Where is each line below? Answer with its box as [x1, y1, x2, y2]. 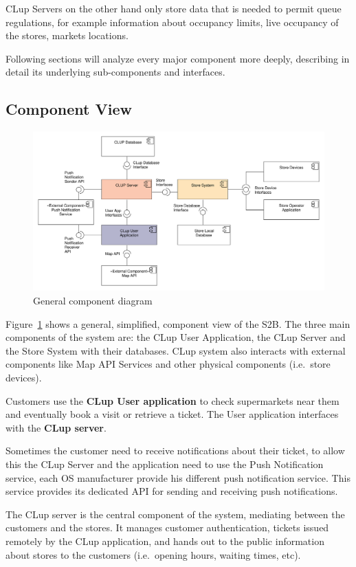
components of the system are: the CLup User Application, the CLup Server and [5, 330, 346, 344]
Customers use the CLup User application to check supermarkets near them [5, 393, 340, 408]
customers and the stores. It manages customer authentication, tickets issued [5, 520, 329, 535]
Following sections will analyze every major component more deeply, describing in [5, 51, 350, 65]
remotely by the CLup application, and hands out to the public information [5, 533, 324, 548]
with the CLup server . [5, 420, 107, 434]
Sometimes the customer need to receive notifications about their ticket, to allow [5, 443, 345, 458]
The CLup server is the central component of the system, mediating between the [5, 507, 345, 521]
